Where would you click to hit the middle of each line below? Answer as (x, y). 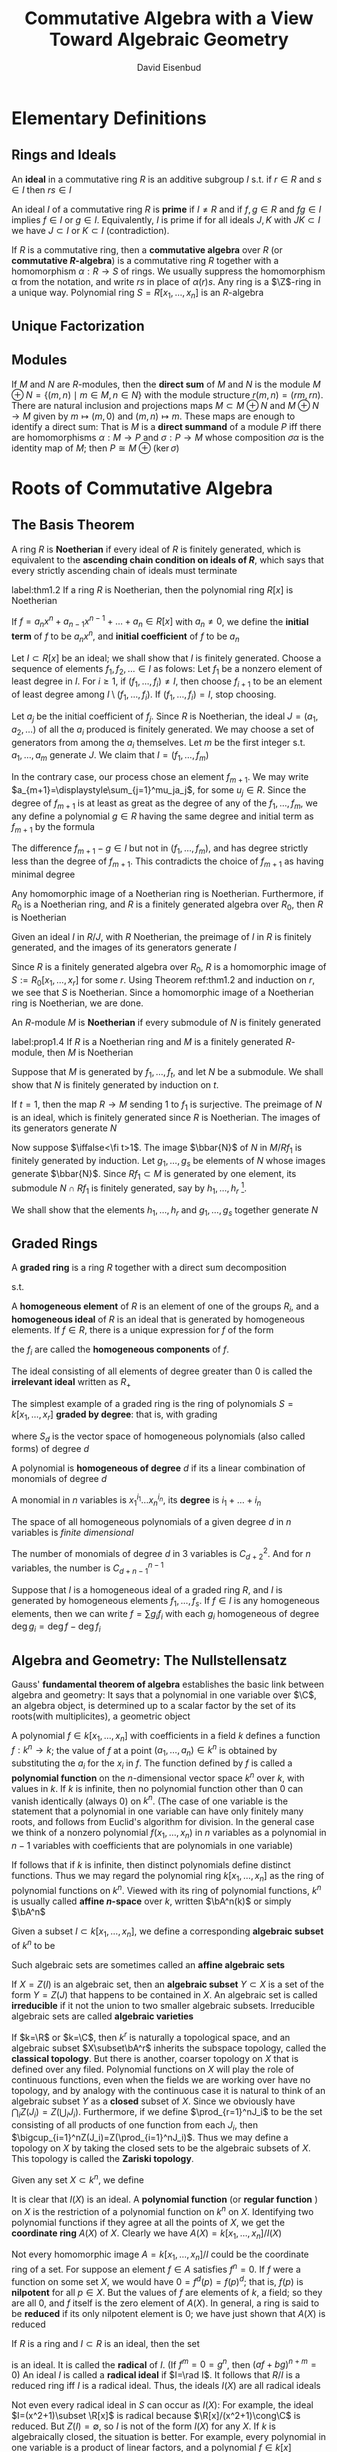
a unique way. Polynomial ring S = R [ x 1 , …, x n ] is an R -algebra (137, 293)
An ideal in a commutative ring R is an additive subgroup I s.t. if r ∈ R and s (167, 179)
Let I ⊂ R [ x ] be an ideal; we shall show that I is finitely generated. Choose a (166, 658)
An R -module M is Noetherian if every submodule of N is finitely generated (166, 1023)
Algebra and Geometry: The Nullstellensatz (149, 1660)
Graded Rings (54, 1243)
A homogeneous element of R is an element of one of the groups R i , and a (165, 1307)
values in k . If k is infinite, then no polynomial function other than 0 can (157, 1788)
